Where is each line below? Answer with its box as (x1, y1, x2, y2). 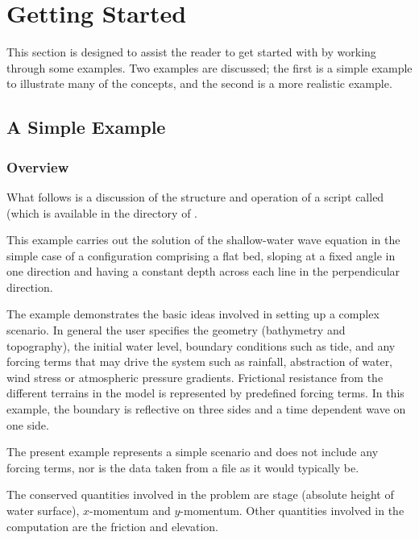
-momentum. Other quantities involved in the (180, 502, 404, 518)
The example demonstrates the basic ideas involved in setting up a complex (6, 305, 380, 322)
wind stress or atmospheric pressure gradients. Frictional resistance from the (6, 368, 384, 385)
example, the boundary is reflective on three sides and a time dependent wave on (6, 401, 406, 417)
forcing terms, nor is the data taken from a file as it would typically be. (6, 459, 359, 476)
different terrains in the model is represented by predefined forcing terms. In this (6, 384, 404, 401)
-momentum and (89, 502, 171, 518)
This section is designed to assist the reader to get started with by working (6, 44, 376, 60)
